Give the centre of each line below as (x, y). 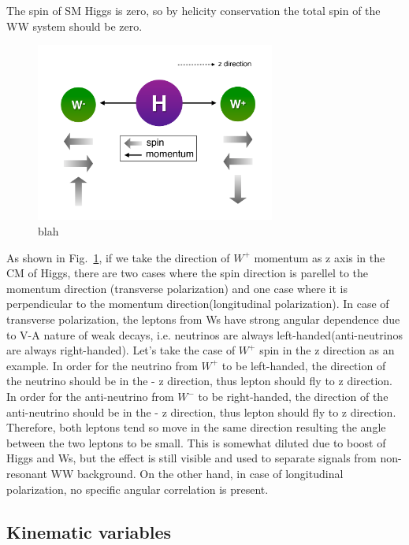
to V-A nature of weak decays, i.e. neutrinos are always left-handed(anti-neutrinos (204, 334)
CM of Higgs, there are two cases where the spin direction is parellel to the (188, 273)
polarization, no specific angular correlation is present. (138, 489)
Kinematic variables (89, 531)
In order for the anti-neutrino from (90, 397)
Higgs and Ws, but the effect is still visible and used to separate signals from (191, 458)
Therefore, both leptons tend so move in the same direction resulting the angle (196, 427)
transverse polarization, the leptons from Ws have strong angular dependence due (203, 319)
